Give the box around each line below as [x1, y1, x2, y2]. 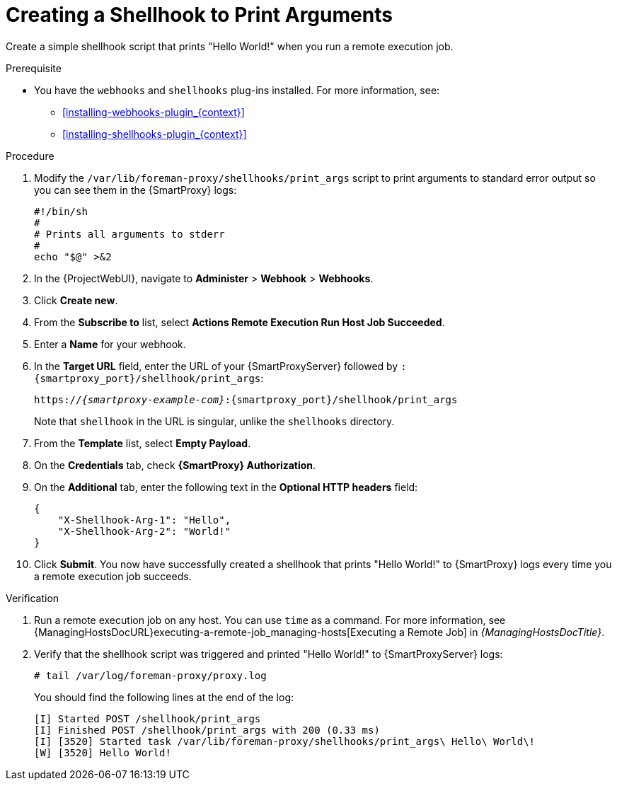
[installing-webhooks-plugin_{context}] [62, 105, 245, 118]
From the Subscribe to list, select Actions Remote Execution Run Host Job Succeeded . [34, 316, 445, 328]
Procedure [6, 149, 54, 162]
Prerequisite [6, 62, 62, 74]
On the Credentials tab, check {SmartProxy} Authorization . [34, 458, 316, 471]
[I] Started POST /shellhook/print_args [34, 712, 261, 724]
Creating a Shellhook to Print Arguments [6, 3, 393, 27]
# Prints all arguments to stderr [34, 228, 225, 240]
